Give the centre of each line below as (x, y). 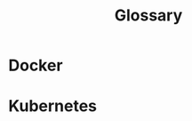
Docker (36, 65)
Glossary (148, 16)
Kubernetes (53, 106)
